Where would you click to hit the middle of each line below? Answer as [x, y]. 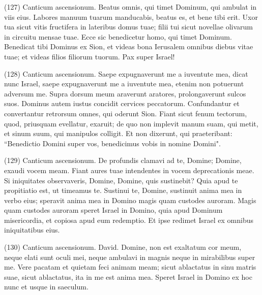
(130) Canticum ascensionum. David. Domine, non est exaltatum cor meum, [123, 247]
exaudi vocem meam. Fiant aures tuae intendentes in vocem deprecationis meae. [129, 170]
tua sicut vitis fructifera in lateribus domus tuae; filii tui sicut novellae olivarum [129, 27]
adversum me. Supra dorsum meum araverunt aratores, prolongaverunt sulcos [125, 93]
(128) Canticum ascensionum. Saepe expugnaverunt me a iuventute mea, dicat [126, 73]
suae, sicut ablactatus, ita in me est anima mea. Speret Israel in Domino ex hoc [128, 276]
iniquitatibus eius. [32, 230]
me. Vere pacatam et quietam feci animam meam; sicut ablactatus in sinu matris [130, 267]
